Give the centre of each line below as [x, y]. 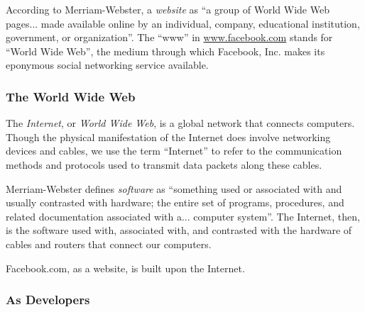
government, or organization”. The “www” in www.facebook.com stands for [169, 37]
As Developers [48, 300]
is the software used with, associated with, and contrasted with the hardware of [179, 230]
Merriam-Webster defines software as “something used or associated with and [174, 188]
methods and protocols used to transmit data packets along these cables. [164, 164]
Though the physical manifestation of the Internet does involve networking [168, 136]
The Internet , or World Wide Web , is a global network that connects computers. [180, 123]
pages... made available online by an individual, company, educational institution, [183, 23]
